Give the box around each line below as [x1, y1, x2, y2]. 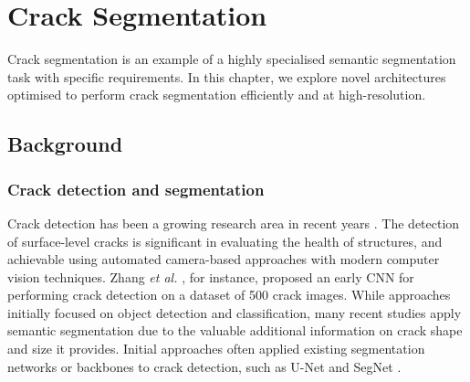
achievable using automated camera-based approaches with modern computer [7, 249, 440, 269]
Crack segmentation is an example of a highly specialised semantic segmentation [7, 49, 456, 69]
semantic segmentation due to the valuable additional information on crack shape [7, 321, 463, 340]
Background [7, 130, 123, 158]
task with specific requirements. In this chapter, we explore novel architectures [7, 67, 446, 86]
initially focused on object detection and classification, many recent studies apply [7, 302, 462, 322]
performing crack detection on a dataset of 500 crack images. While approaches [7, 285, 451, 304]
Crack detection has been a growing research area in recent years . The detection [7, 213, 460, 232]
